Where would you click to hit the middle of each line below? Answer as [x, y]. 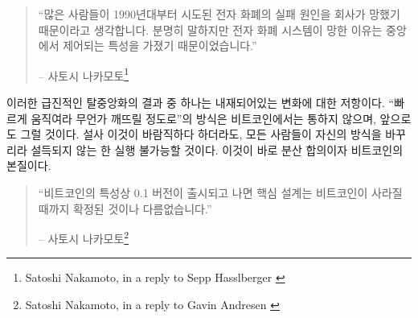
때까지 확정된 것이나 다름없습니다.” [125, 208]
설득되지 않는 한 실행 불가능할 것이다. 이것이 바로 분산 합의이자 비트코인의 [217, 149]
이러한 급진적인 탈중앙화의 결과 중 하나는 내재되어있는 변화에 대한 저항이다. [196, 103]
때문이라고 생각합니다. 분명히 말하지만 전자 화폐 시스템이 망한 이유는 [210, 29]
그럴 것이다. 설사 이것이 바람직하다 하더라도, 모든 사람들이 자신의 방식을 [201, 134]
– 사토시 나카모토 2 [84, 237]
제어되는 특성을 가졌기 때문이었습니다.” [160, 45]
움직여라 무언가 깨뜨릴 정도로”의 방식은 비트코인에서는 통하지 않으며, [203, 118]
